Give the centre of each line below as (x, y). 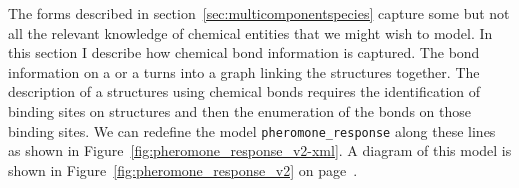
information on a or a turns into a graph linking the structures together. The (244, 71)
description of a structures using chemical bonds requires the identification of (244, 91)
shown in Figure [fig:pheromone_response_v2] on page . (183, 169)
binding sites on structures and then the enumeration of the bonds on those (239, 110)
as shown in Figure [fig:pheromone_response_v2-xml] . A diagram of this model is (260, 150)
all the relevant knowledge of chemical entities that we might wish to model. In (250, 32)
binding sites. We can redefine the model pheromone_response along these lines (252, 130)
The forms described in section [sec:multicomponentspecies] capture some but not (259, 13)
